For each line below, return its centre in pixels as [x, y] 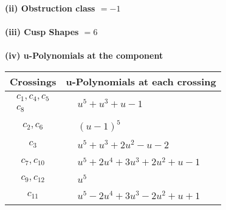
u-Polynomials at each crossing [141, 81]
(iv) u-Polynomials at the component [84, 55]
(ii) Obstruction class [50, 8]
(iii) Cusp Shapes [42, 32]
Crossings [33, 81]
